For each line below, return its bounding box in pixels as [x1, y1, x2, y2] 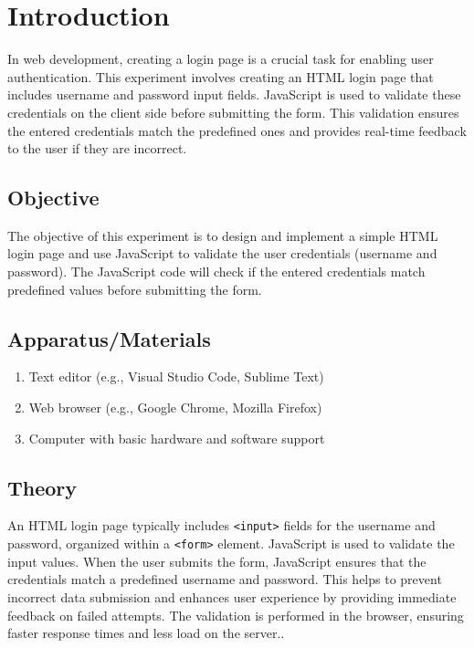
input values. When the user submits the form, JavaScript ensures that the [7, 551, 427, 570]
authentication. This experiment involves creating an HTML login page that [7, 67, 434, 86]
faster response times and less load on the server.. [7, 623, 285, 643]
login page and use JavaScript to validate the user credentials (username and [7, 244, 437, 263]
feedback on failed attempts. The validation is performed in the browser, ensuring [7, 605, 464, 624]
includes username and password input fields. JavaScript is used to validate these [7, 85, 461, 104]
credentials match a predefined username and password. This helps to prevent [7, 570, 442, 589]
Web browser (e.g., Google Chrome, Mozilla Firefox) [28, 398, 322, 417]
